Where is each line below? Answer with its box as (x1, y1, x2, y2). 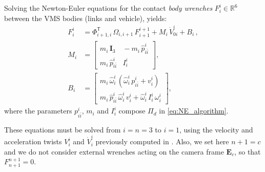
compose (118, 105, 146, 116)
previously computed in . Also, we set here (95, 136, 229, 147)
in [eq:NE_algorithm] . (159, 105, 229, 116)
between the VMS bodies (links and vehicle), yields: (4, 12, 167, 23)
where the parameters (4, 105, 72, 116)
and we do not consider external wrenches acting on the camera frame (4, 146, 224, 157)
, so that (234, 146, 261, 157)
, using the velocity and (179, 124, 253, 135)
